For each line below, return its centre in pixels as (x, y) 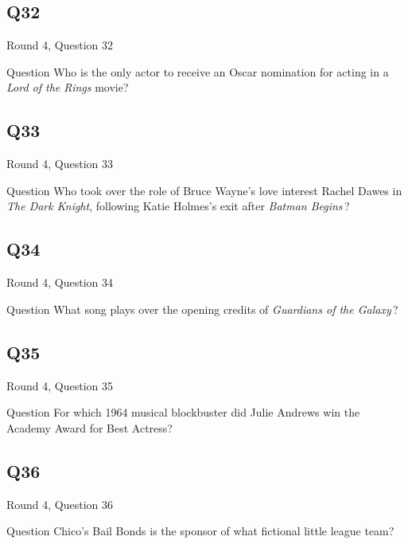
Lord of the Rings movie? (68, 87)
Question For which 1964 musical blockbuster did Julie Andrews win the (183, 412)
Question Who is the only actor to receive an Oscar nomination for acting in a (198, 71)
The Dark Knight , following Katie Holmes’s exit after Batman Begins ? (178, 206)
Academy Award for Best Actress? (89, 427)
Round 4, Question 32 (60, 45)
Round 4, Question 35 (60, 385)
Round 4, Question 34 (60, 282)
